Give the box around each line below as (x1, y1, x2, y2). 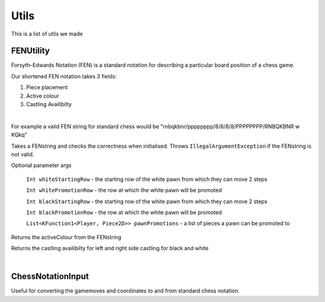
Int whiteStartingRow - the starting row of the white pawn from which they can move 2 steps (26, 175, 268, 183)
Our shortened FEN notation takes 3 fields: (11, 72, 117, 80)
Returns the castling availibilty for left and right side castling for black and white (11, 245, 209, 252)
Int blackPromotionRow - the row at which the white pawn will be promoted (26, 209, 222, 216)
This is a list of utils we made (11, 30, 83, 37)
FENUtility (11, 46, 51, 56)
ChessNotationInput (11, 271, 89, 282)
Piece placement (26, 84, 68, 91)
